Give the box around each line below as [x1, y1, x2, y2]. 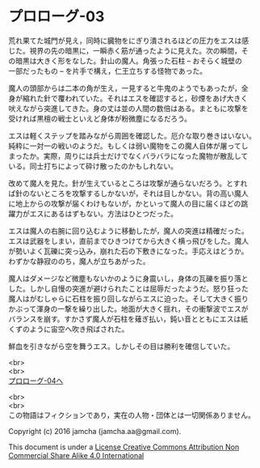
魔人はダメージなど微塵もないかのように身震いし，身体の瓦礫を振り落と [8, 273, 249, 283]
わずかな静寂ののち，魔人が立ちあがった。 [8, 256, 150, 266]
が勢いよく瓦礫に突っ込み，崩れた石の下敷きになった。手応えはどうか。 [8, 246, 249, 256]
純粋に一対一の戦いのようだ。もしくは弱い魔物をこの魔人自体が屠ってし [8, 141, 249, 151]
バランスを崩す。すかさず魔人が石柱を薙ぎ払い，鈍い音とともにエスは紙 [8, 313, 249, 324]
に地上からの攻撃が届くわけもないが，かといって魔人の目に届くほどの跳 [8, 198, 249, 208]
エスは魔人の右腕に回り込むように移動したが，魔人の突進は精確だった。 [8, 226, 249, 236]
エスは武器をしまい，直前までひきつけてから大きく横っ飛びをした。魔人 [8, 236, 249, 245]
